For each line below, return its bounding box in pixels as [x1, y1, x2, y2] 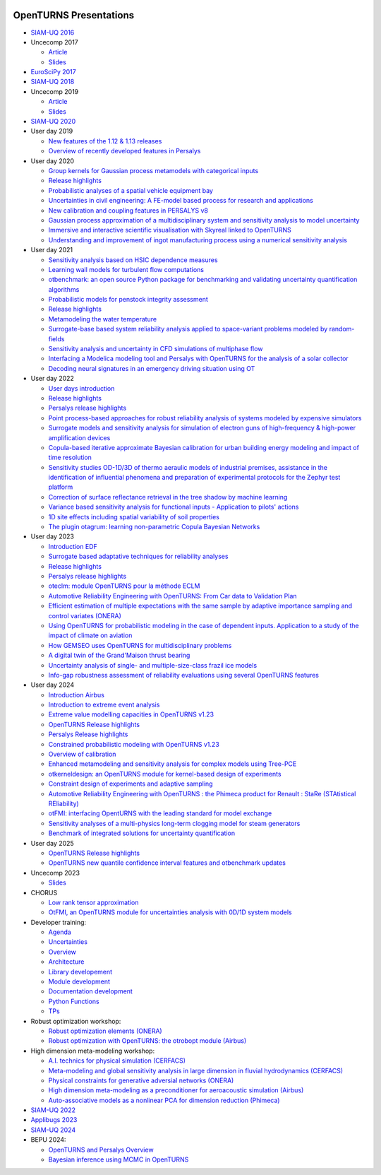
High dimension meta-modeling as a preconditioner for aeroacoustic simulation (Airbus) [48, 1086, 304, 1094]
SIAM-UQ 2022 [30, 1106, 75, 1114]
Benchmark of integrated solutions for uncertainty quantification [48, 829, 236, 837]
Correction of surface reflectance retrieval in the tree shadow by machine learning [48, 492, 288, 501]
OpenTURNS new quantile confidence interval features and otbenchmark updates [48, 858, 286, 867]
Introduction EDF [48, 542, 98, 550]
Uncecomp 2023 [30, 868, 80, 877]
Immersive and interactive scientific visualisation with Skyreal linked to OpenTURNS [48, 226, 292, 235]
